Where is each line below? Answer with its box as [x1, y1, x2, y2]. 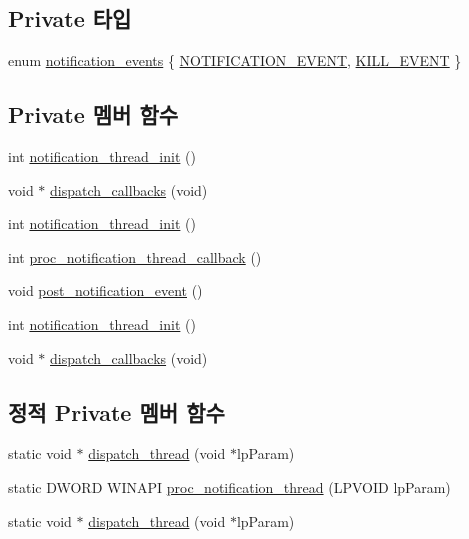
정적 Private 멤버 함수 [8, 396, 225, 427]
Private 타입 [8, 3, 132, 34]
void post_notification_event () [8, 280, 203, 301]
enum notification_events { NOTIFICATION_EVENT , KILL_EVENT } [8, 50, 462, 71]
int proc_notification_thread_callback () [8, 246, 262, 267]
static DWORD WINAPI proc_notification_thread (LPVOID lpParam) [8, 476, 451, 497]
